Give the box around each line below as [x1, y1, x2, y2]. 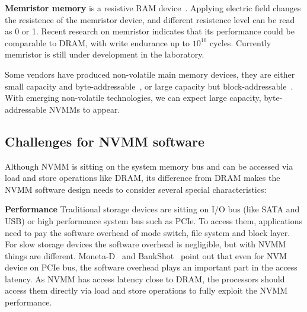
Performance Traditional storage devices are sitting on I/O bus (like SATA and [5, 203, 300, 215]
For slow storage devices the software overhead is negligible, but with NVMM [5, 238, 286, 250]
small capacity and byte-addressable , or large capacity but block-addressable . [5, 79, 293, 92]
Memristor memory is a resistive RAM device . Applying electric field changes [5, 2, 301, 14]
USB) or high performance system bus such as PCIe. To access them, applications [5, 214, 302, 227]
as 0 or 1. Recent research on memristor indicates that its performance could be [5, 25, 295, 37]
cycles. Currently [209, 36, 271, 49]
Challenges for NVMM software [5, 132, 204, 150]
